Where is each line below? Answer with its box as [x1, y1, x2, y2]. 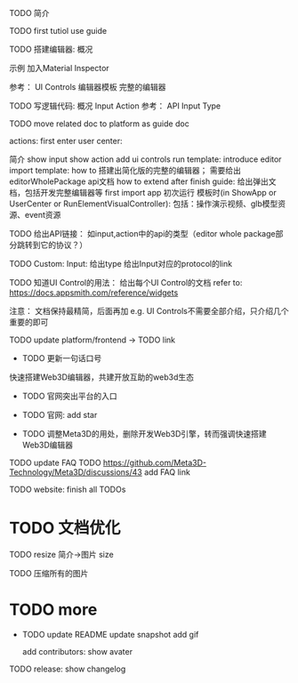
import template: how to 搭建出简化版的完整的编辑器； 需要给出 [9, 165, 242, 175]
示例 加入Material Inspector [9, 63, 109, 73]
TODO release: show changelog [9, 663, 126, 674]
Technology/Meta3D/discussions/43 [9, 467, 142, 478]
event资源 [24, 210, 61, 220]
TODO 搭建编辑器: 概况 [9, 44, 93, 54]
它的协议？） [39, 239, 87, 250]
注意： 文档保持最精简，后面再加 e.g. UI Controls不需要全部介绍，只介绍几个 [9, 306, 289, 316]
